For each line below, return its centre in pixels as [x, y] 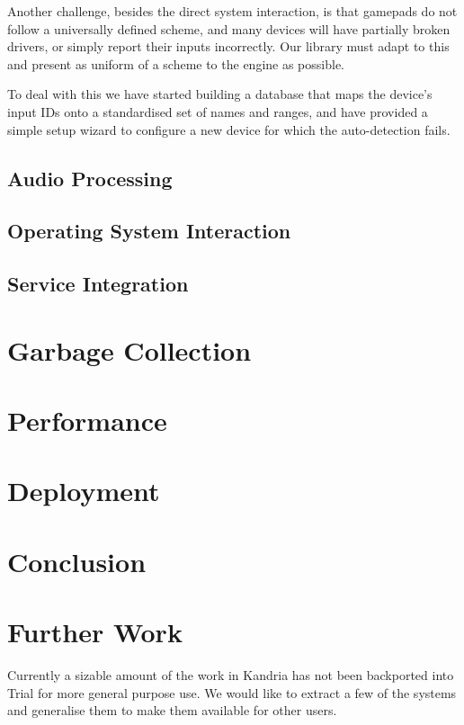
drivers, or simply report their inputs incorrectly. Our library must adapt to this [228, 46]
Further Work [95, 632]
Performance [87, 421]
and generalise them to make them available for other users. [172, 710]
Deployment [84, 491]
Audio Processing [90, 178]
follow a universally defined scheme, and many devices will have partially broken [229, 28]
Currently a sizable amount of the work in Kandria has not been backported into [231, 675]
